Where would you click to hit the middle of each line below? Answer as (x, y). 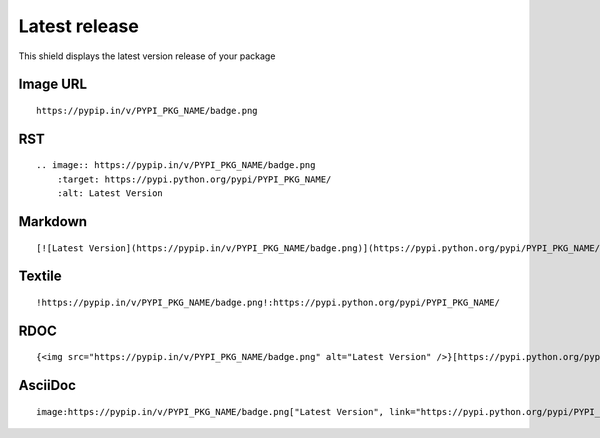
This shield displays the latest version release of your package (147, 56)
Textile (40, 276)
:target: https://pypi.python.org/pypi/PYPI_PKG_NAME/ (194, 179)
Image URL (53, 84)
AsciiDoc (47, 385)
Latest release (78, 26)
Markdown (53, 221)
